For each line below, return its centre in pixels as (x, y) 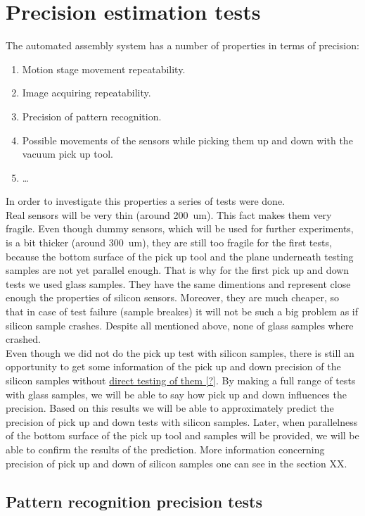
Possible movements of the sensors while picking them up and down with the (187, 140)
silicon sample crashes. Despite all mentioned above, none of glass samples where (180, 325)
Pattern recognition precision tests (134, 501)
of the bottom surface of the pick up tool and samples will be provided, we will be (182, 435)
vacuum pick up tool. (68, 154)
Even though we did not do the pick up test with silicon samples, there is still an (180, 352)
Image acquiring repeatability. (87, 93)
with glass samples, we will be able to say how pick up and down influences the (176, 394)
